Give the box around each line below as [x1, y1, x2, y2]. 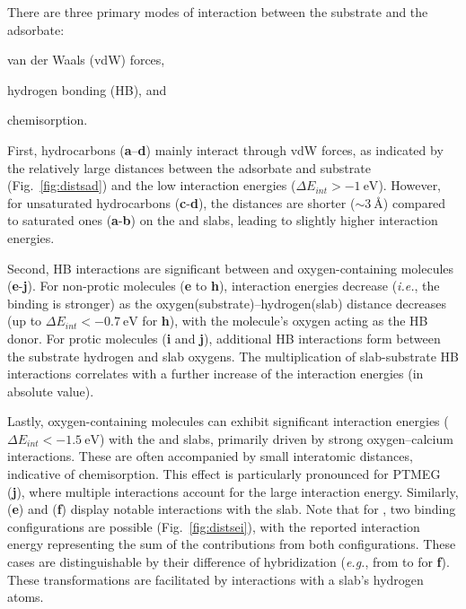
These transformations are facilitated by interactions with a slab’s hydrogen [7, 570, 424, 588]
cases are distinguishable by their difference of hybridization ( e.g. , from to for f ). [7, 552, 450, 571]
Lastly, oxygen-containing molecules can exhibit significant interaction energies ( [7, 412, 449, 431]
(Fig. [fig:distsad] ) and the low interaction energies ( [7, 176, 296, 195]
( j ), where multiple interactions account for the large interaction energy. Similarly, [7, 482, 459, 500]
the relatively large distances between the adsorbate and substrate [7, 158, 371, 177]
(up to [7, 311, 42, 330]
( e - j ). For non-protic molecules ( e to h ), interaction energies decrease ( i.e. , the [7, 276, 440, 295]
